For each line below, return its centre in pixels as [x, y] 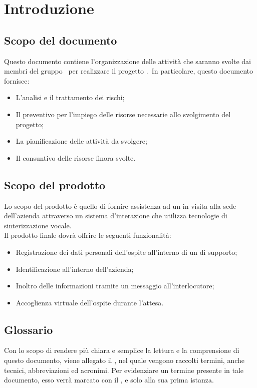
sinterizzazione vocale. [38, 225]
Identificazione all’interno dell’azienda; [75, 269]
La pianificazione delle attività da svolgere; [81, 141]
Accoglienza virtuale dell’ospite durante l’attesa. [90, 302]
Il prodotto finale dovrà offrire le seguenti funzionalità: [88, 235]
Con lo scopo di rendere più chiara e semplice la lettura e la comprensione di [122, 350]
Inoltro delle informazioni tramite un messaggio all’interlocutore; [115, 286]
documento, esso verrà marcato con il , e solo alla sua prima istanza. [109, 380]
